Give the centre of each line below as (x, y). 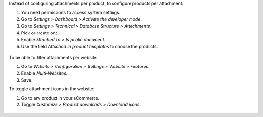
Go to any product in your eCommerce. (60, 98)
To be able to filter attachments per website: (53, 57)
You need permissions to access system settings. (71, 13)
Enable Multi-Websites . (44, 73)
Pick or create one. (40, 33)
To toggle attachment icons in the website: (52, 89)
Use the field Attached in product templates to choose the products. (90, 47)
